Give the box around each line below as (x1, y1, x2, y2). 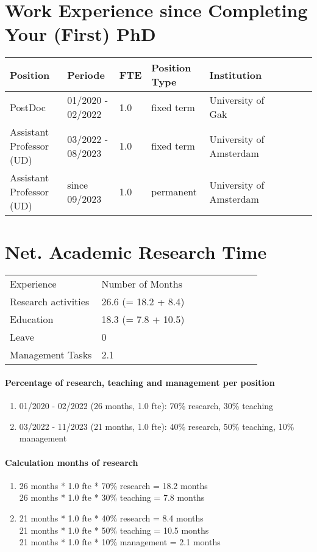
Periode (67, 67, 105, 82)
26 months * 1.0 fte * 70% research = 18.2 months (19, 479, 208, 492)
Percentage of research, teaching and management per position (5, 376, 275, 389)
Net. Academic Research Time (5, 239, 267, 264)
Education (10, 312, 54, 327)
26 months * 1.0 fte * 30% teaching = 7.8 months (19, 491, 205, 504)
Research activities (10, 294, 90, 309)
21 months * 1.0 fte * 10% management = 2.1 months (19, 536, 221, 548)
